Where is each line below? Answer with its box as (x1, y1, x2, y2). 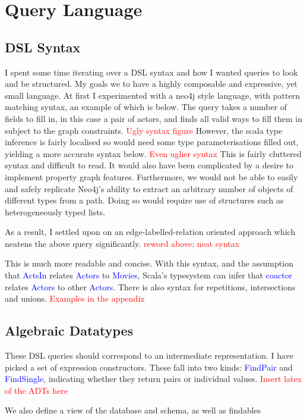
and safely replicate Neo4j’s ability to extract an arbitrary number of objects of (5, 182, 293, 195)
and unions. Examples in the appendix (5, 292, 145, 305)
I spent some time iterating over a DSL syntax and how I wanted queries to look (5, 65, 298, 78)
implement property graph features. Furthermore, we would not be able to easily (5, 170, 298, 183)
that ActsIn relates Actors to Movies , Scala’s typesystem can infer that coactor (5, 269, 293, 281)
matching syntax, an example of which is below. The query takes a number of (5, 101, 287, 113)
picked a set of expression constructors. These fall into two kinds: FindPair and (5, 361, 293, 373)
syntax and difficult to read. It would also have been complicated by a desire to (5, 159, 294, 171)
